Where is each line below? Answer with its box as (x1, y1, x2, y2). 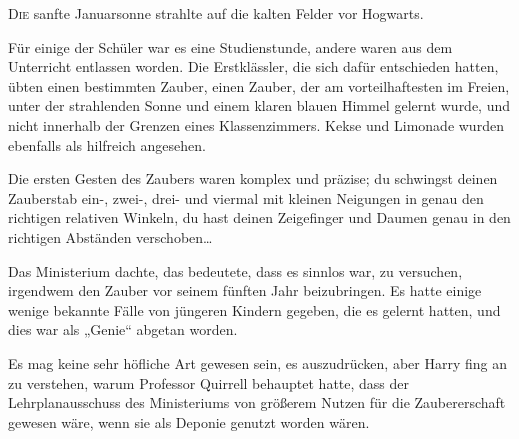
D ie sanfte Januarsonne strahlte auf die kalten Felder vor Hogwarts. (8, 3, 424, 23)
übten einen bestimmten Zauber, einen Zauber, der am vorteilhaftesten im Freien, (8, 75, 510, 96)
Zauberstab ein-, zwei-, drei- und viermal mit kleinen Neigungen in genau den (8, 187, 484, 208)
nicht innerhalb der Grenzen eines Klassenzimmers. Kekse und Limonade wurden (8, 114, 504, 135)
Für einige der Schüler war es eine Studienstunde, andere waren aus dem (8, 36, 453, 57)
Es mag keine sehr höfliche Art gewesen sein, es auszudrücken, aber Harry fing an (8, 352, 508, 373)
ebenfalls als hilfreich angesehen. (8, 134, 206, 155)
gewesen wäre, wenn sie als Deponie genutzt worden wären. (8, 411, 370, 432)
